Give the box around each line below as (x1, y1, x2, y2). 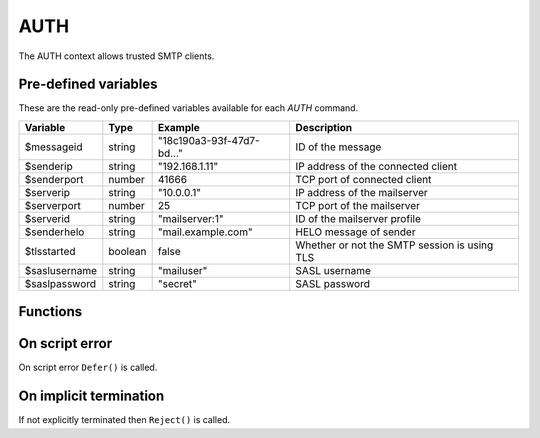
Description (295, 120, 353, 134)
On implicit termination (18, 388, 165, 405)
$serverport (24, 198, 82, 212)
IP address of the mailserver (295, 185, 429, 199)
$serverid (24, 211, 70, 225)
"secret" (157, 276, 197, 290)
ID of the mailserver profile (295, 211, 422, 225)
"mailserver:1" (157, 211, 224, 225)
